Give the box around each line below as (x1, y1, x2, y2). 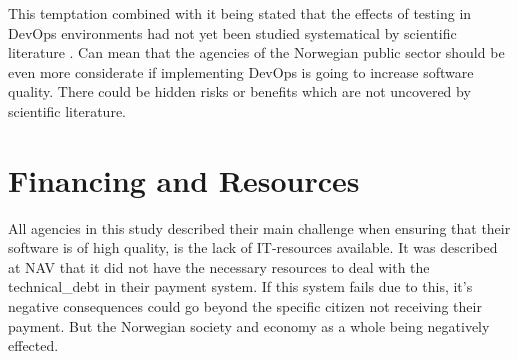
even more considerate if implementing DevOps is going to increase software (8, 61, 474, 82)
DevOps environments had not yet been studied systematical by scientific (8, 22, 457, 43)
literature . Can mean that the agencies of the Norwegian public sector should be (8, 42, 505, 63)
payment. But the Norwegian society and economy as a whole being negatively (8, 315, 490, 336)
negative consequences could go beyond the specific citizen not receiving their (8, 296, 482, 317)
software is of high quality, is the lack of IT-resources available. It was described (8, 237, 498, 258)
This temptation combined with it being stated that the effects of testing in (8, 3, 472, 23)
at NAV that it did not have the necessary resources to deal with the (8, 256, 430, 277)
